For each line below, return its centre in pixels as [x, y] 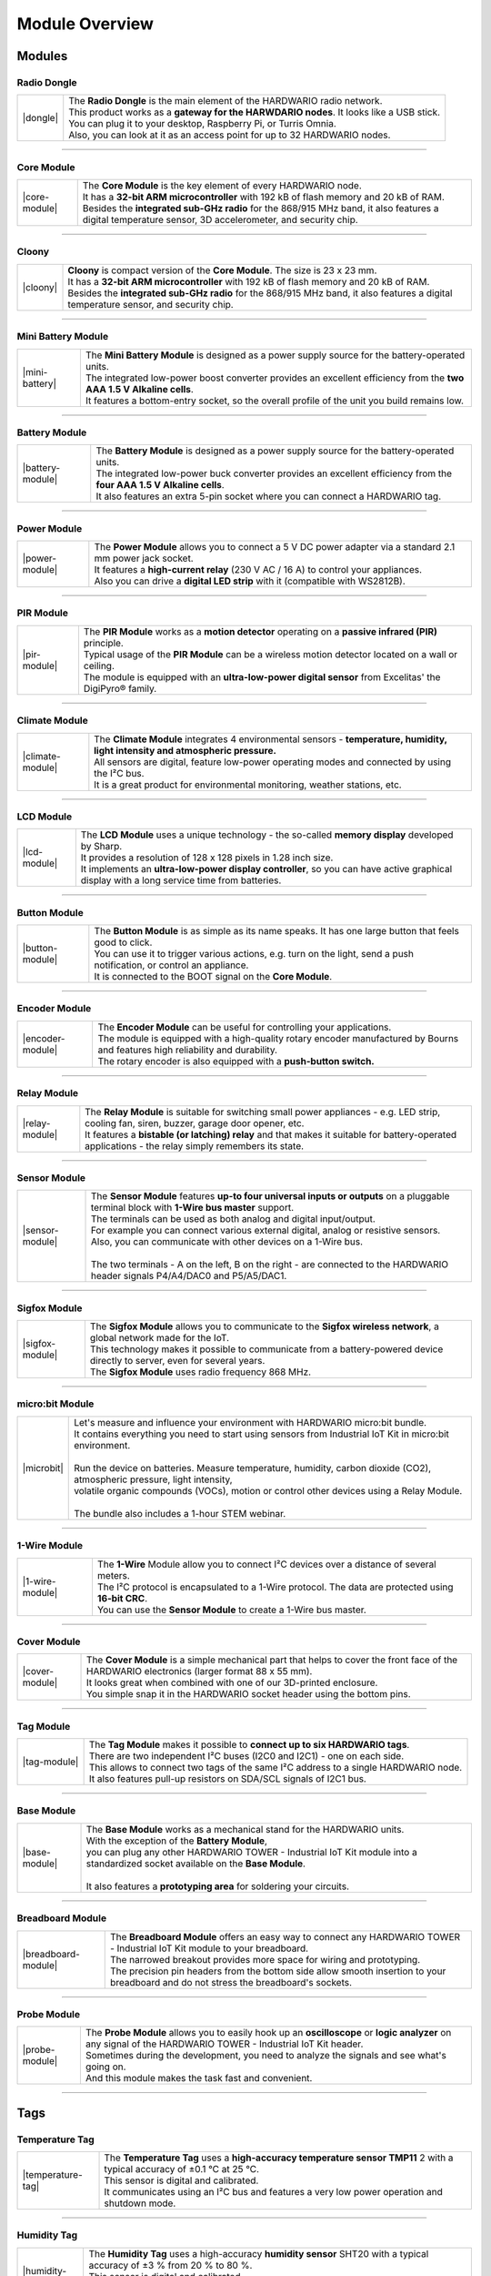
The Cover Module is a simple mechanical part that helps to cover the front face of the [272, 1660]
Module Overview [85, 24]
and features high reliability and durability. [187, 1050]
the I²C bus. [119, 773]
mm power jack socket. [144, 558]
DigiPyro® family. [120, 688]
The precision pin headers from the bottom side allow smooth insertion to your [278, 1971]
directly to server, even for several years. [177, 1361]
